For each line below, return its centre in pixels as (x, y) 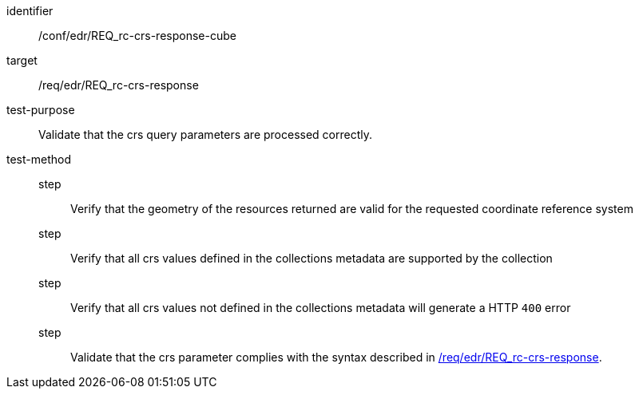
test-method (39, 159)
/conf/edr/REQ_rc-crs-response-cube (137, 36)
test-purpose (41, 110)
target (22, 60)
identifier (30, 11)
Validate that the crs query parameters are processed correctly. (206, 134)
